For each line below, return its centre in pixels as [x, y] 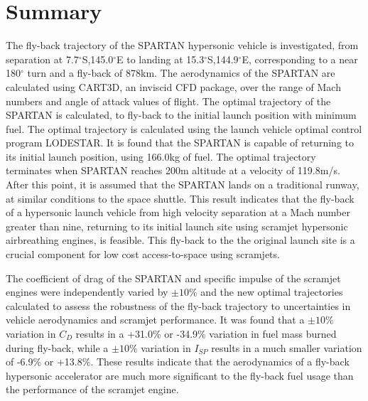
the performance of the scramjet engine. [92, 389]
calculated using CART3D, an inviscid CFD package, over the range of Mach [173, 86]
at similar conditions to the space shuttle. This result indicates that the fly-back [180, 198]
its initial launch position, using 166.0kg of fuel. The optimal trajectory [161, 156]
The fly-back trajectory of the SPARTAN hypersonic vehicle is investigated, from [182, 45]
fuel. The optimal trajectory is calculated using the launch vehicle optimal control [184, 128]
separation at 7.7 [42, 59]
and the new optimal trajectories [272, 292]
